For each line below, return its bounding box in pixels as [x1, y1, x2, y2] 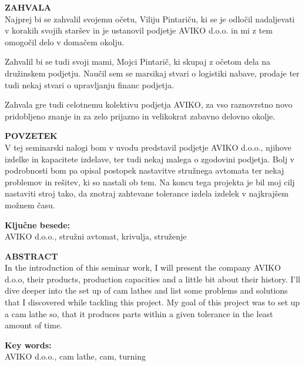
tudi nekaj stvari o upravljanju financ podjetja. [5, 78, 175, 91]
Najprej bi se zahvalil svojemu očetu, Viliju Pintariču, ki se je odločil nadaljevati [5, 12, 295, 25]
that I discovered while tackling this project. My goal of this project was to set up [5, 296, 300, 308]
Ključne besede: [5, 218, 71, 231]
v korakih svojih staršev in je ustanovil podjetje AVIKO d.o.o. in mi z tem [5, 24, 273, 36]
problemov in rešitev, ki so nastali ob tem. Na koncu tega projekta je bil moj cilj [5, 175, 295, 188]
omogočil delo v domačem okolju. [5, 35, 125, 48]
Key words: [5, 338, 52, 351]
